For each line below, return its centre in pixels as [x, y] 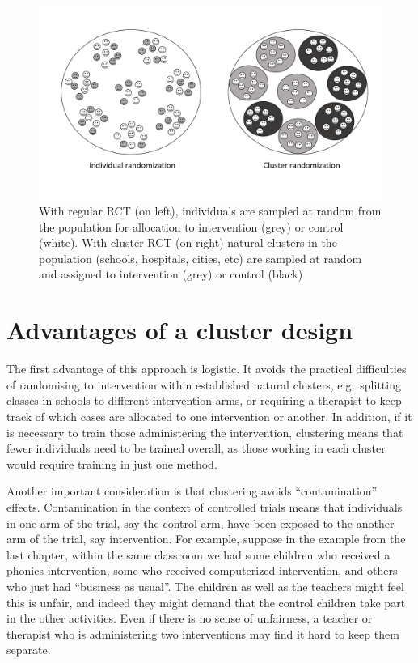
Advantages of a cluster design [180, 330]
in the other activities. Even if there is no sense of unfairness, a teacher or [190, 618]
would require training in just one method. [112, 463]
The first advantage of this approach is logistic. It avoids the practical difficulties [207, 369]
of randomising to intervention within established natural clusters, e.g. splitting [204, 384]
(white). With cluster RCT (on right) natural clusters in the [188, 242]
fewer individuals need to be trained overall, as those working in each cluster [196, 448]
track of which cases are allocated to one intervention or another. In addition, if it [209, 416]
